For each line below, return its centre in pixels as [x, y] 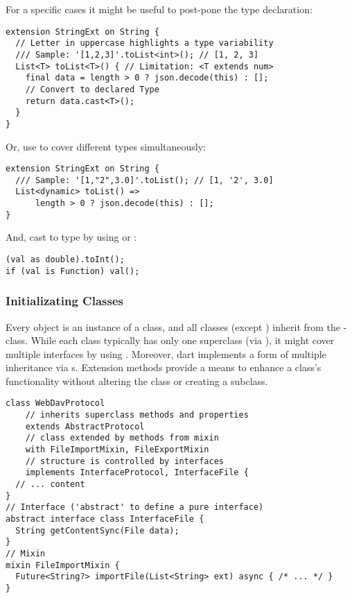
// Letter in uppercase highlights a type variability [144, 43]
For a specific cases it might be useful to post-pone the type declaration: [159, 9]
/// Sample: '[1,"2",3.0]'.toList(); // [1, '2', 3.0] [144, 180]
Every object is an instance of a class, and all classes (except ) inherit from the [173, 326]
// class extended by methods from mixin [122, 438]
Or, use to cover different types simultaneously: [106, 146]
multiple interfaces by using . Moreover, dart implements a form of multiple [166, 353]
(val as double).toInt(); [65, 259]
